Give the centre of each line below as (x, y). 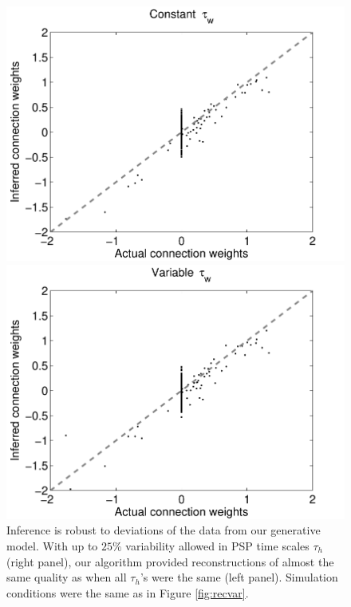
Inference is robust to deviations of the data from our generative (164, 530)
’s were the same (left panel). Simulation (239, 577)
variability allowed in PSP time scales (217, 546)
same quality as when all (67, 577)
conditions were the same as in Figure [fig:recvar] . (128, 592)
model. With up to (52, 546)
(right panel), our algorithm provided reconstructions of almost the (170, 561)
